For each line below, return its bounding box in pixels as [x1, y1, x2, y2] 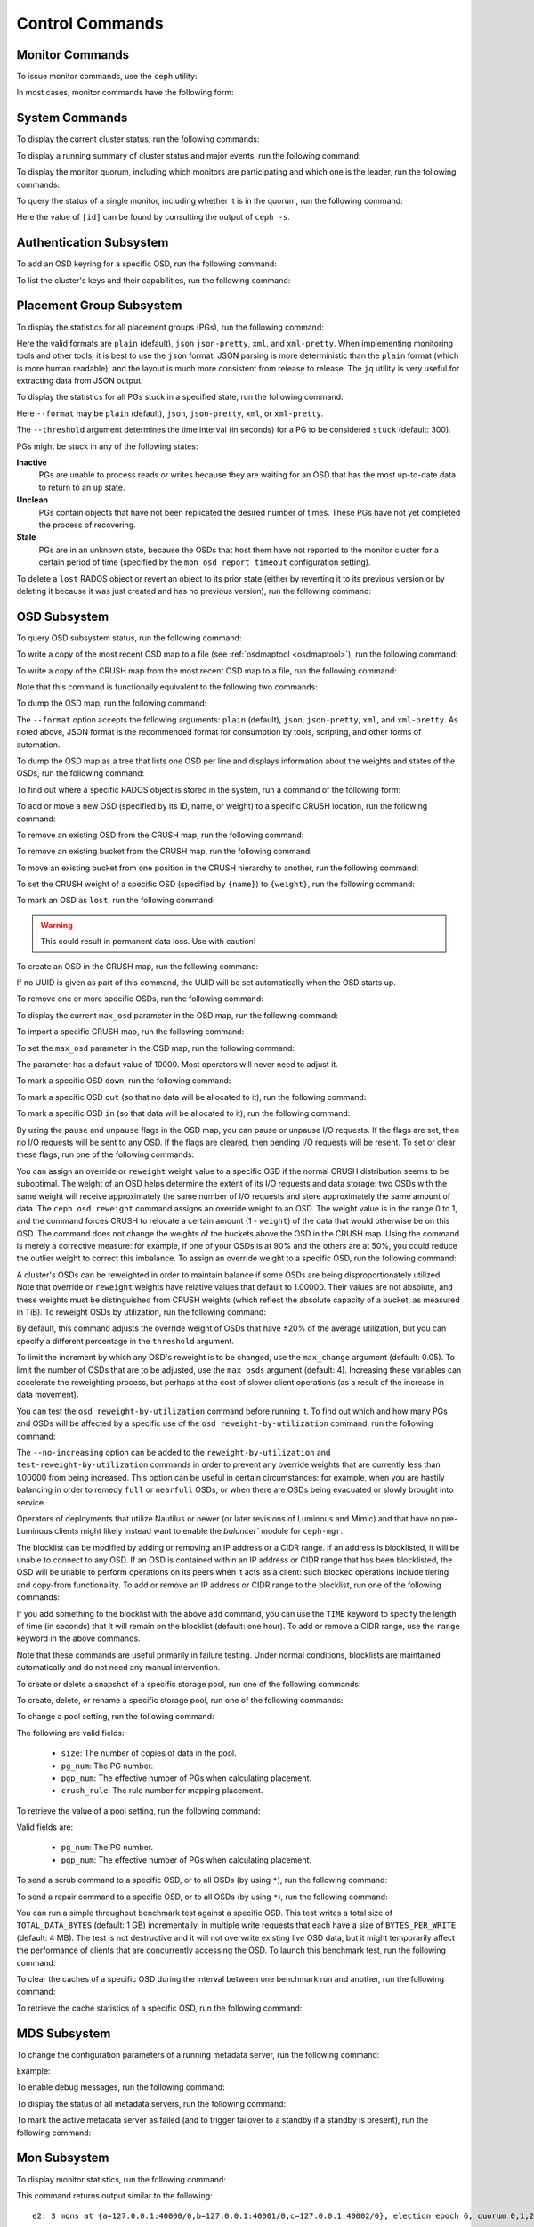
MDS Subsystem [16, 2026, 111, 2041]
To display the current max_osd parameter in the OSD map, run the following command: [16, 1009, 338, 1020]
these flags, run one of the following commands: [16, 1149, 195, 1160]
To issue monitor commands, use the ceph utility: [16, 71, 198, 82]
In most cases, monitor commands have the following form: [16, 87, 235, 98]
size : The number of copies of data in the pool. [61, 1748, 237, 1758]
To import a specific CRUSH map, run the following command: [16, 1026, 245, 1037]
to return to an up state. [38, 482, 125, 493]
